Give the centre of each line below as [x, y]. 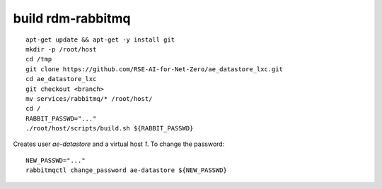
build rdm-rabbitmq [72, 18]
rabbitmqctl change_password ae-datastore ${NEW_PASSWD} [127, 170]
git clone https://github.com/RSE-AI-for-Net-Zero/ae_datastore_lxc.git [154, 69]
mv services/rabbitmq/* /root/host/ [89, 98]
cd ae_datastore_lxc [61, 79]
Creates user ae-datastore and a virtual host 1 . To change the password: [119, 144]
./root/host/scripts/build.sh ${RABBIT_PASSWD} [110, 128]
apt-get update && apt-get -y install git [100, 39]
